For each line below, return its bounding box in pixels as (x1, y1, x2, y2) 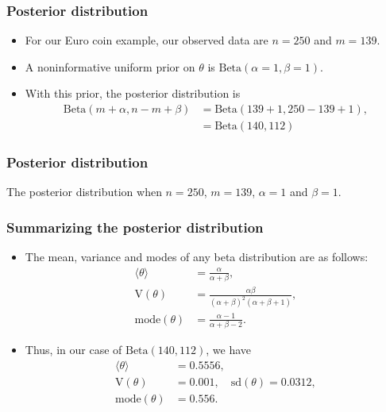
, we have (206, 341, 252, 358)
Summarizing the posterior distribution (6, 217, 264, 237)
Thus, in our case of (25, 341, 122, 358)
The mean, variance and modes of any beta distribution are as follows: (25, 248, 369, 265)
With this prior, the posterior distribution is (25, 85, 241, 102)
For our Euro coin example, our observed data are (25, 32, 268, 48)
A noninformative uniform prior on (25, 58, 195, 75)
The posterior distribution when (6, 183, 162, 200)
